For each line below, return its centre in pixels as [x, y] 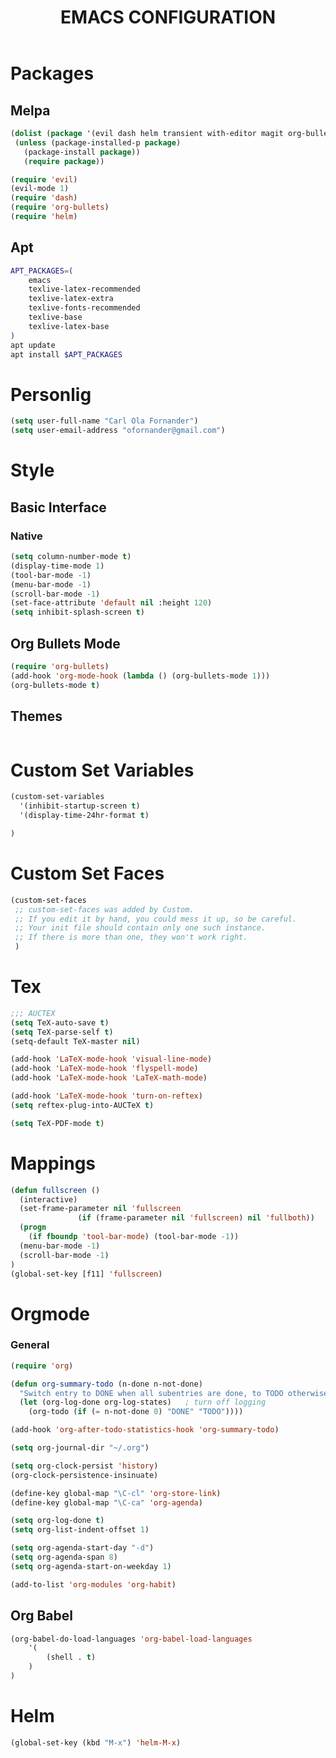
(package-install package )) [82, 152]
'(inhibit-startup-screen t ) [80, 806]
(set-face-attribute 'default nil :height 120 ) [111, 603]
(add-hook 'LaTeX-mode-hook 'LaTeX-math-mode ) [109, 1078]
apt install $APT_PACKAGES [66, 354]
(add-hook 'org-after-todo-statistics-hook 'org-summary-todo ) [145, 1430]
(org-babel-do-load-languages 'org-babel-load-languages [131, 1639]
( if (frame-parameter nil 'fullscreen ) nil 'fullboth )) [196, 1218]
